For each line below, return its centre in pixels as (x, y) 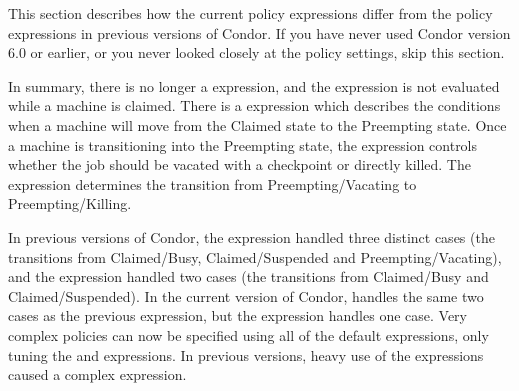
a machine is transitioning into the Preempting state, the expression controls (243, 144)
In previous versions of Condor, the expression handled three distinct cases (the (251, 236)
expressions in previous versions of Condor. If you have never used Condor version (259, 32)
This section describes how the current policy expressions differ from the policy (250, 13)
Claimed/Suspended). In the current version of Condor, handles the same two (246, 295)
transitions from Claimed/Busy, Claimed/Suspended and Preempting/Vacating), (255, 256)
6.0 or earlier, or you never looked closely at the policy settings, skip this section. (256, 52)
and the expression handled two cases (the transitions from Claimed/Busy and (248, 276)
